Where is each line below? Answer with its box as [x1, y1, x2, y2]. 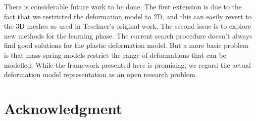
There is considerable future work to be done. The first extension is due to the [4, 1, 242, 11]
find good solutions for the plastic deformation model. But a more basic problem [4, 40, 249, 50]
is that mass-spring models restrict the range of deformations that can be [4, 49, 226, 60]
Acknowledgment [4, 98, 122, 118]
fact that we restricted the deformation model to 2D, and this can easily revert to [4, 11, 252, 21]
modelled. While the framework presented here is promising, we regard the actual [4, 59, 251, 70]
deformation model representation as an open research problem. [4, 69, 197, 80]
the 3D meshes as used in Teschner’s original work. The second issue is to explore [4, 21, 251, 31]
